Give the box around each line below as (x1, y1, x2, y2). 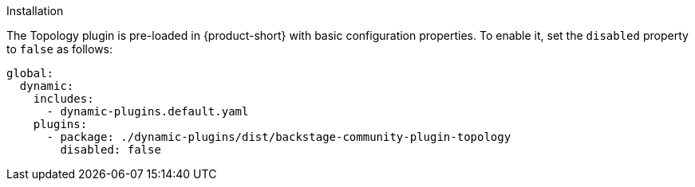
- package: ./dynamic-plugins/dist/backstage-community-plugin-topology (46, 131, 511, 143)
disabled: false (60, 143, 161, 156)
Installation (6, 4, 64, 18)
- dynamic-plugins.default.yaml (46, 105, 249, 118)
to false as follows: (6, 42, 113, 56)
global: (6, 67, 54, 80)
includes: (33, 92, 94, 105)
